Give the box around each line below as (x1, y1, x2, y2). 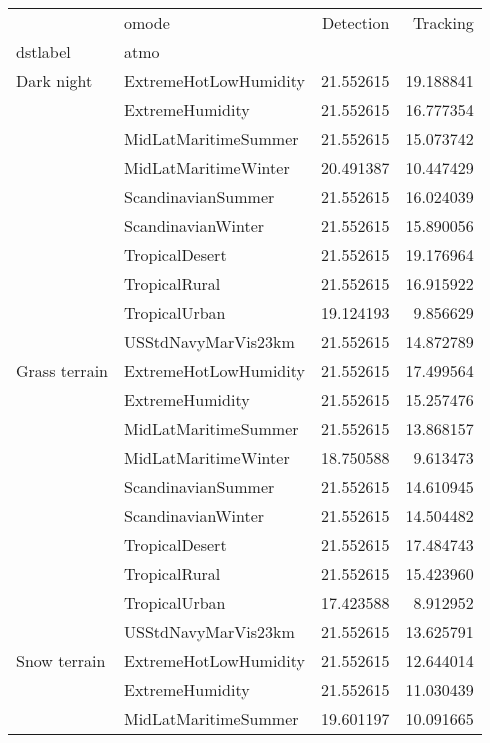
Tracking (412, 11, 474, 34)
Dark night (16, 69, 93, 92)
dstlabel (16, 40, 71, 63)
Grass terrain (16, 359, 108, 382)
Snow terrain (16, 649, 106, 672)
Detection (322, 11, 390, 34)
